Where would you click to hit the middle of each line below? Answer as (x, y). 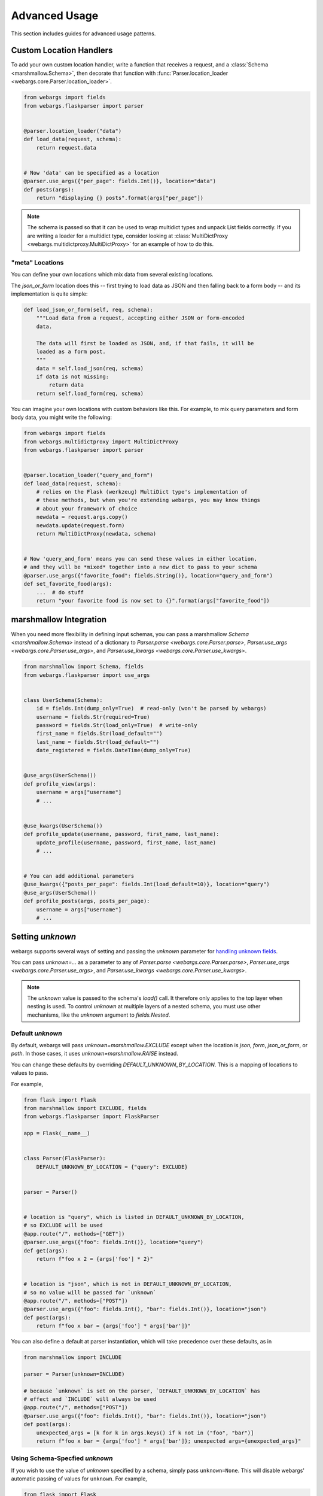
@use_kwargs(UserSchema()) (63, 825)
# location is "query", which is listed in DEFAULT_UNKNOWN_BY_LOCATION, (134, 1217)
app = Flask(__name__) (57, 1133)
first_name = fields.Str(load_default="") (99, 734)
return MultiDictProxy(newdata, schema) (96, 533)
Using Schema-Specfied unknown (62, 1458)
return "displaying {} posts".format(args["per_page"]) (120, 198)
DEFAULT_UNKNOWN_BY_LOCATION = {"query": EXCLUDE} (112, 1167)
